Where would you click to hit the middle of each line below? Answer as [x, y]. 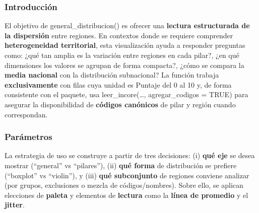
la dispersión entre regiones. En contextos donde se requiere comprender [119, 35]
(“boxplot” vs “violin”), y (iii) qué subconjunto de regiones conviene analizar [127, 175]
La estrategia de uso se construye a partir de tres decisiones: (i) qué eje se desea [130, 155]
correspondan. [26, 114]
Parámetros [28, 137]
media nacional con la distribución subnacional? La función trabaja [112, 75]
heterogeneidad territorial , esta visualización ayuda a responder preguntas [125, 45]
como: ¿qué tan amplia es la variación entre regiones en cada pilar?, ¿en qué [122, 55]
